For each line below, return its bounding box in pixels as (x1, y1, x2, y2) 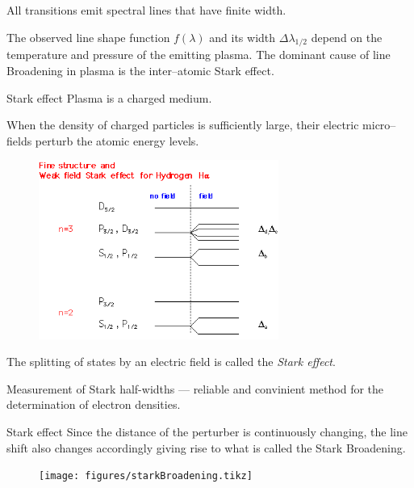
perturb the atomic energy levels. (35, 132, 199, 149)
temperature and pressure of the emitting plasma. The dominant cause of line (6, 46, 391, 63)
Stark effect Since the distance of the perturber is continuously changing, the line (6, 423, 408, 440)
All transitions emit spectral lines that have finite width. (6, 2, 286, 18)
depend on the (311, 28, 383, 45)
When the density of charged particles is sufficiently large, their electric (6, 116, 359, 133)
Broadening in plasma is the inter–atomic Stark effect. (6, 61, 274, 78)
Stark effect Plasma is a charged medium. (6, 89, 212, 106)
